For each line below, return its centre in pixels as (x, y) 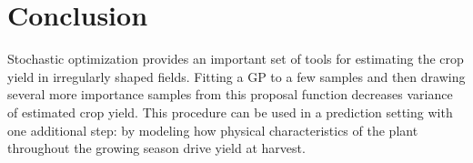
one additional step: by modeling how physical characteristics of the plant (213, 130)
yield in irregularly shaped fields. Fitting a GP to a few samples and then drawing (236, 76)
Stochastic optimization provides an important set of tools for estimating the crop (236, 59)
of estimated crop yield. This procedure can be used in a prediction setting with (230, 112)
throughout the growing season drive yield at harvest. (156, 148)
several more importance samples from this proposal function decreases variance (230, 94)
